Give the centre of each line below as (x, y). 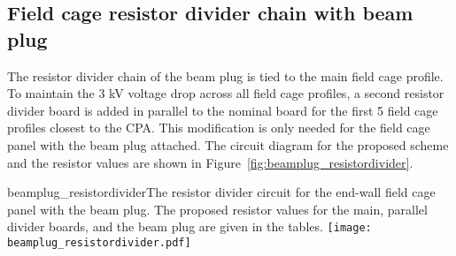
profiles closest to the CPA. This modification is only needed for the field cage (219, 128)
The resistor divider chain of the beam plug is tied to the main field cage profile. (225, 75)
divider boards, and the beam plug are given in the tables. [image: (189, 226)
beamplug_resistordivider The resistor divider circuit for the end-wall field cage (221, 192)
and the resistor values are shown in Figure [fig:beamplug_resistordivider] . (210, 162)
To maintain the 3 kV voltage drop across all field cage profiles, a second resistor (226, 93)
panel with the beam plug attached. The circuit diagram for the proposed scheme (228, 144)
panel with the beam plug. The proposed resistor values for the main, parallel (217, 209)
